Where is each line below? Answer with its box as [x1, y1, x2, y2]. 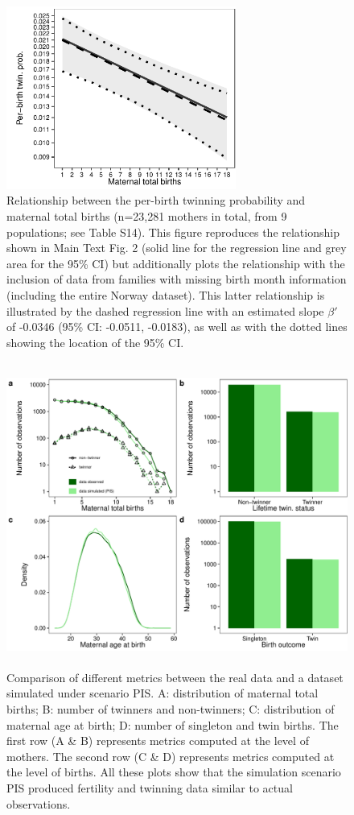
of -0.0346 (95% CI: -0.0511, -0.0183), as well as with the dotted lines [6, 318, 348, 335]
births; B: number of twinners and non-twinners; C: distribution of [6, 701, 335, 718]
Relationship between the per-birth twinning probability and [6, 192, 306, 209]
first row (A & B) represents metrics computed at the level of [6, 732, 309, 749]
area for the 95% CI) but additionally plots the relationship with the [6, 254, 345, 271]
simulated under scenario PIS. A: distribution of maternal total [6, 685, 319, 701]
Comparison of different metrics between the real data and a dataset [6, 668, 344, 685]
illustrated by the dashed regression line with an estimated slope [6, 302, 324, 319]
